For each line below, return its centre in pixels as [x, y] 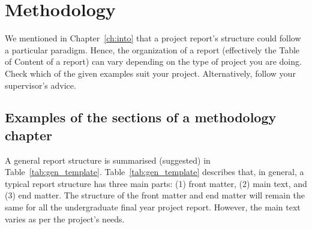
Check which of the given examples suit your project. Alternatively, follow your [150, 73]
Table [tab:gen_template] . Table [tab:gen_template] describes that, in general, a [154, 172]
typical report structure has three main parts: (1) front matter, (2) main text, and [156, 183]
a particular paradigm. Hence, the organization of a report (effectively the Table [152, 49]
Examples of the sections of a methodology [141, 117]
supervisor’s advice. [40, 85]
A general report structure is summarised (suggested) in [108, 160]
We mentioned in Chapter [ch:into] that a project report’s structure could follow [153, 38]
